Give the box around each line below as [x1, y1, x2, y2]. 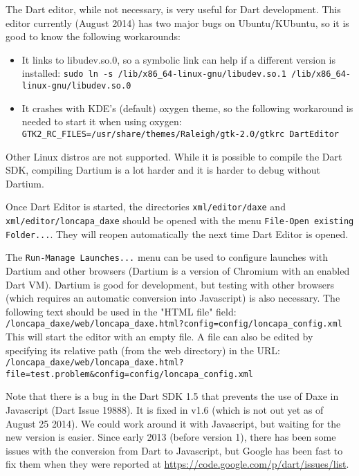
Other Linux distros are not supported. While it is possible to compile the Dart [6, 149, 342, 163]
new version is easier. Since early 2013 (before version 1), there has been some [6, 430, 336, 444]
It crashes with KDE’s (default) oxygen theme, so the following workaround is [21, 100, 353, 115]
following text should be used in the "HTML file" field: [6, 304, 237, 318]
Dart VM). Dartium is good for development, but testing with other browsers [6, 277, 335, 291]
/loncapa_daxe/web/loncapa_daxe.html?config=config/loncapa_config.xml [6, 319, 342, 329]
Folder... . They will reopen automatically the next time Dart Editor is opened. [6, 226, 349, 241]
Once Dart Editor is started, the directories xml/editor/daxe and [6, 199, 286, 214]
